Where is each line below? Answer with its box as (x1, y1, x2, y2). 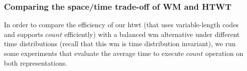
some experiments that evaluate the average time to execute (4, 48, 184, 58)
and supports (4, 29, 43, 39)
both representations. (4, 57, 68, 68)
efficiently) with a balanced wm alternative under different (64, 29, 240, 39)
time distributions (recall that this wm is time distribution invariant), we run (4, 38, 236, 49)
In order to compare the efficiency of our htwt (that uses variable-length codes (4, 19, 239, 30)
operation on (205, 48, 244, 58)
